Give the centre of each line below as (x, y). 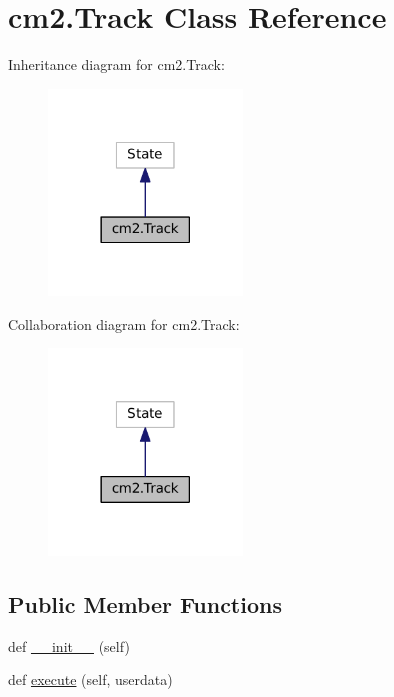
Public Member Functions (145, 603)
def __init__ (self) (69, 645)
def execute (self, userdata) (90, 679)
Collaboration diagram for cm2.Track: (124, 323)
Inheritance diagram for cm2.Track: (116, 64)
